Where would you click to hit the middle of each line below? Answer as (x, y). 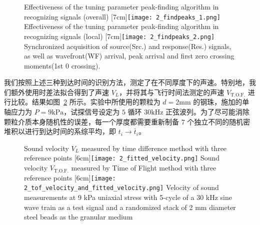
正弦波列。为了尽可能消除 (208, 112)
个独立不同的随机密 (219, 121)
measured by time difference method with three (154, 148)
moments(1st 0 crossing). (62, 65)
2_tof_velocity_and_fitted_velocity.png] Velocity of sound (121, 187)
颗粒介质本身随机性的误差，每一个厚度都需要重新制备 (91, 121)
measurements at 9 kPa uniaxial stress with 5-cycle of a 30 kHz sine (128, 197)
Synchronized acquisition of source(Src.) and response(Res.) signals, (128, 46)
